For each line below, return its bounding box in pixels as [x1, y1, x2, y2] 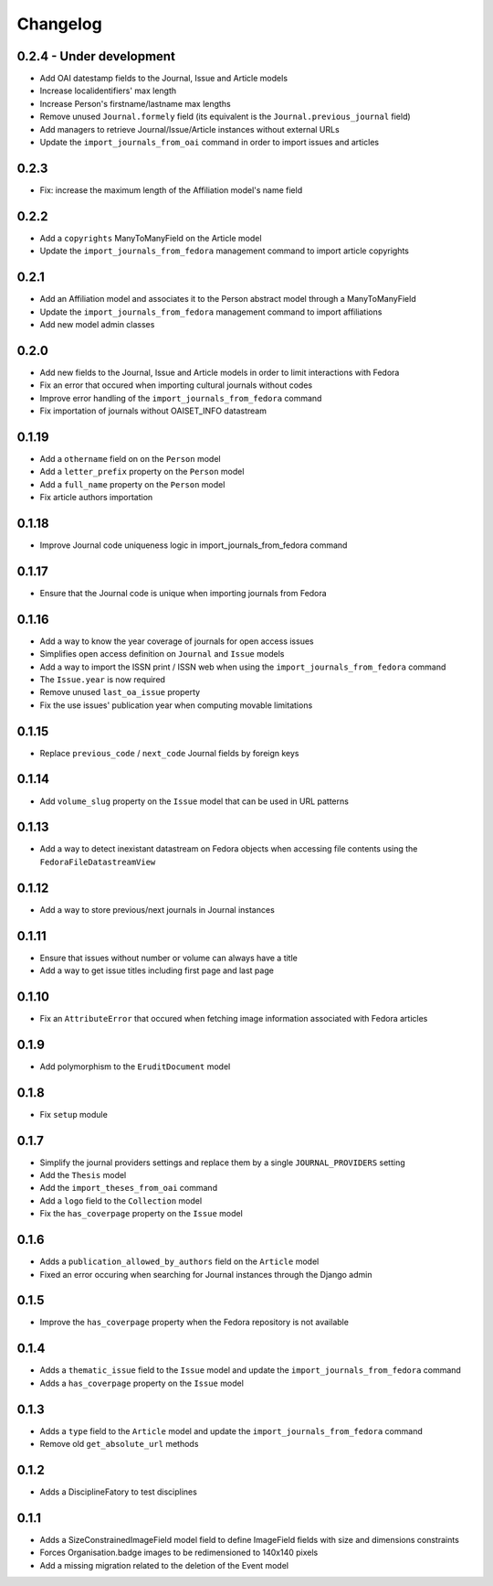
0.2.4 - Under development [16, 48, 175, 64]
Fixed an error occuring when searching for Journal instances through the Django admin [39, 1269, 372, 1280]
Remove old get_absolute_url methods [39, 1439, 199, 1450]
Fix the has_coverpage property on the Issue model [39, 1208, 244, 1219]
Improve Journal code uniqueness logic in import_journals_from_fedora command [39, 540, 348, 551]
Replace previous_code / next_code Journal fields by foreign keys [39, 747, 299, 758]
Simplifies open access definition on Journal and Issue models [39, 648, 285, 659]
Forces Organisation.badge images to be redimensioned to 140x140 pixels [39, 1547, 319, 1559]
